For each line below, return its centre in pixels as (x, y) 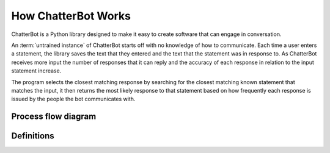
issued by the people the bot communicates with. (73, 99)
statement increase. (36, 71)
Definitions (33, 136)
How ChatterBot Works (71, 16)
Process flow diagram (54, 117)
